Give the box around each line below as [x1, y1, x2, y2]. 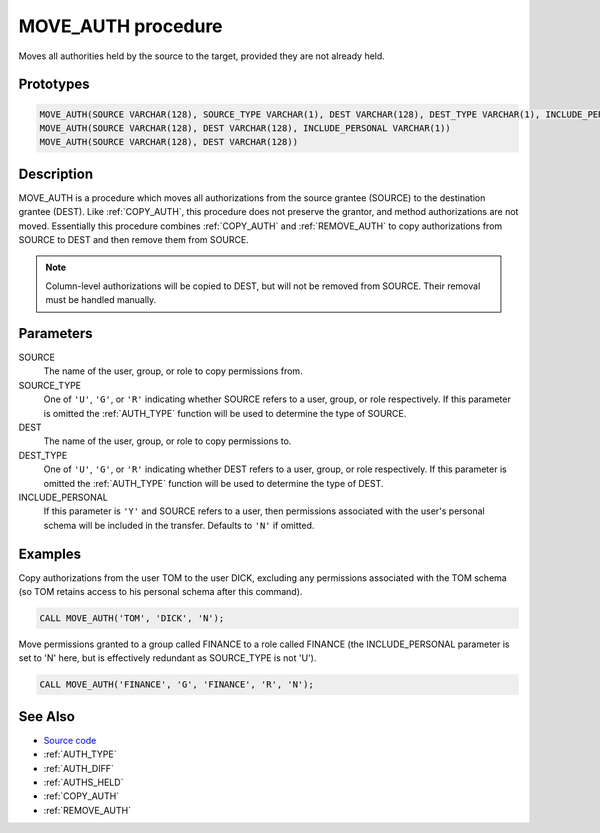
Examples [18, 545, 82, 562]
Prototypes [18, 76, 90, 93]
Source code [43, 734, 97, 746]
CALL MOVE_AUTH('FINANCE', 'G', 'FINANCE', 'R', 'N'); [39, 679, 314, 690]
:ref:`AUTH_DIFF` [43, 762, 114, 774]
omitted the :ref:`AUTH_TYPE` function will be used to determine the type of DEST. [43, 477, 384, 489]
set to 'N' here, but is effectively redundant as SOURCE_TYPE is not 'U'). [18, 652, 317, 664]
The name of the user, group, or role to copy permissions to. [43, 435, 292, 447]
